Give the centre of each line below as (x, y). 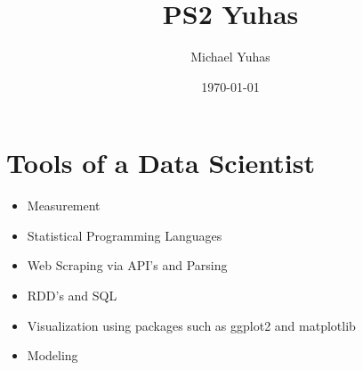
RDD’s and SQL (72, 296)
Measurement (64, 206)
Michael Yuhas (230, 57)
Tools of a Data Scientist (161, 163)
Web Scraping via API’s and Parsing (127, 265)
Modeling (52, 355)
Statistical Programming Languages (125, 235)
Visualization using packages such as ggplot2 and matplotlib (191, 325)
